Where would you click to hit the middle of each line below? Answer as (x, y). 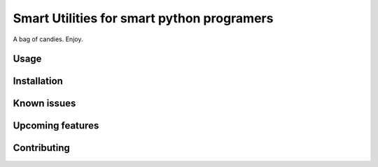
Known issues (44, 104)
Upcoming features (56, 126)
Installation (38, 81)
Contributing (41, 148)
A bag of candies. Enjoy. (48, 39)
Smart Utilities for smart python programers (143, 18)
